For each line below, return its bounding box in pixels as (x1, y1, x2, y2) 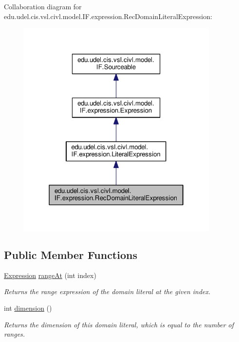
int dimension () (4, 303, 52, 313)
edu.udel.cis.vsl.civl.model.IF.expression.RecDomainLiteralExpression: (4, 11, 212, 21)
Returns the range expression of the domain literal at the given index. (4, 286, 211, 297)
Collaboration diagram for (4, 1, 82, 11)
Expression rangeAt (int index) (4, 270, 96, 280)
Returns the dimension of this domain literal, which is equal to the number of (4, 319, 234, 329)
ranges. (4, 329, 25, 339)
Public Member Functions (4, 247, 137, 262)
